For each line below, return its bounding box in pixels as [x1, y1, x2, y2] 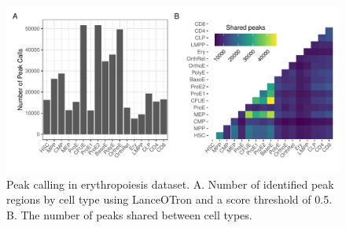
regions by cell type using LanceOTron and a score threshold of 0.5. [6, 191, 333, 208]
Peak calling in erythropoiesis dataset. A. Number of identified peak [6, 175, 334, 192]
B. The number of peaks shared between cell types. [6, 206, 252, 222]
